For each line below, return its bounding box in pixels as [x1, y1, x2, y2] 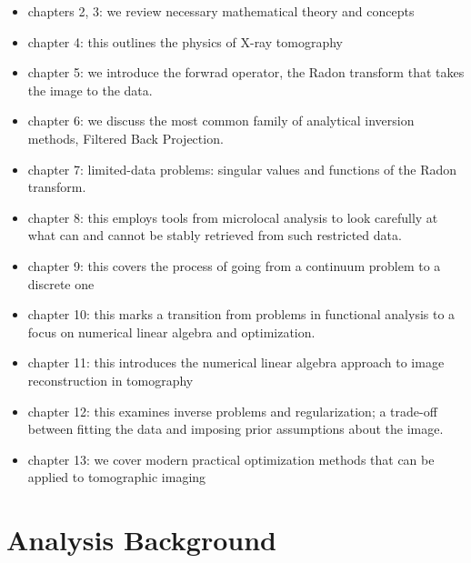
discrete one [27, 274, 95, 293]
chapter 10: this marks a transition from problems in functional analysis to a [27, 305, 456, 324]
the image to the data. [27, 80, 153, 99]
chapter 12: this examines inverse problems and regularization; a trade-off [27, 401, 437, 420]
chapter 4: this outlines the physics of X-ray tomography [27, 32, 343, 51]
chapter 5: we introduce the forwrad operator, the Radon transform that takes [27, 63, 465, 82]
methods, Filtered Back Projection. [27, 128, 224, 147]
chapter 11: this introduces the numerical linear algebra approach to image [27, 353, 445, 372]
